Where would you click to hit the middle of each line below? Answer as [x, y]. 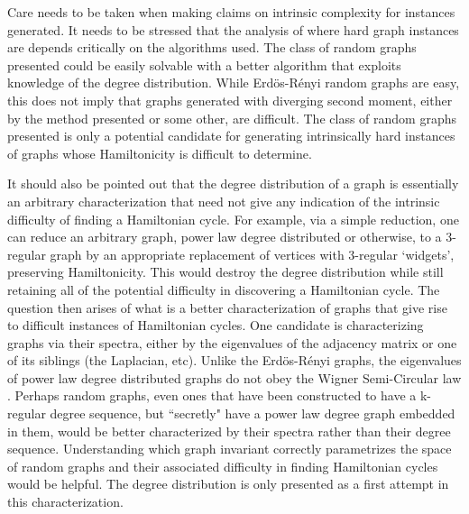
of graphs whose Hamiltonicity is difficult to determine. [160, 153]
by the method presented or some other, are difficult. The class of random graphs [232, 118]
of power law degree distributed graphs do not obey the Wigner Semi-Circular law [234, 377]
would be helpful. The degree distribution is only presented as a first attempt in [228, 484]
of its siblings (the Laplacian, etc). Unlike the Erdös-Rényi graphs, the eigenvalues [234, 360]
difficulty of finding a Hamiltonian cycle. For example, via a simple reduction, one [233, 219]
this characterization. [65, 502]
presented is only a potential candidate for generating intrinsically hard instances [231, 136]
